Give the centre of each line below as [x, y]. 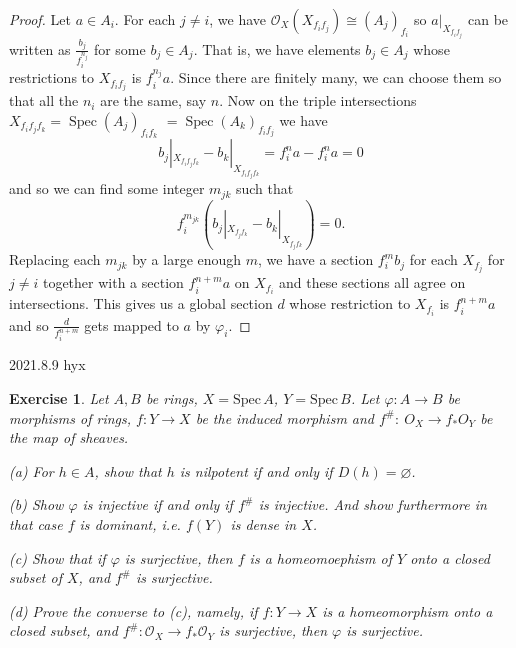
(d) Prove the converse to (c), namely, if [133, 610]
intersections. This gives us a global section [141, 303]
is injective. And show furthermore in [372, 504]
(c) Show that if [57, 557]
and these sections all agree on [372, 282]
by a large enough [187, 259]
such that [264, 188]
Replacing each [55, 259]
